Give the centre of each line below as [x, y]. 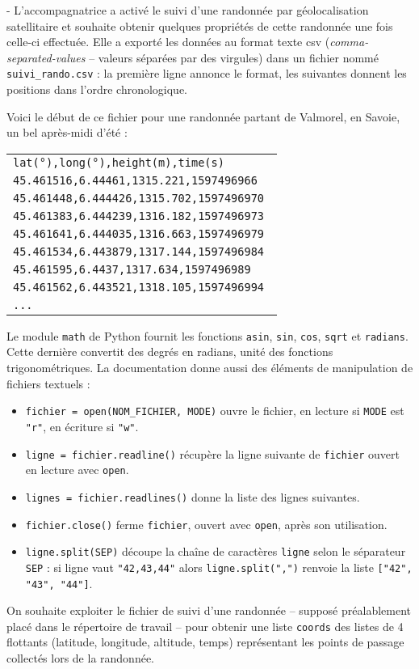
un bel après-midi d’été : [67, 132]
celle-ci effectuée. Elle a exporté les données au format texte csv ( [168, 42]
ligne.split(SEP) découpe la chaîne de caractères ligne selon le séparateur [216, 551]
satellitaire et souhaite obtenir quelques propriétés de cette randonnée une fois [200, 25]
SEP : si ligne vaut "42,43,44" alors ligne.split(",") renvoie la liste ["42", [219, 567]
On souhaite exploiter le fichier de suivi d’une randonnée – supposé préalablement [209, 610]
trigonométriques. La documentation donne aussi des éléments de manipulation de [210, 368]
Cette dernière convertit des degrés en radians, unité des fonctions [170, 351]
